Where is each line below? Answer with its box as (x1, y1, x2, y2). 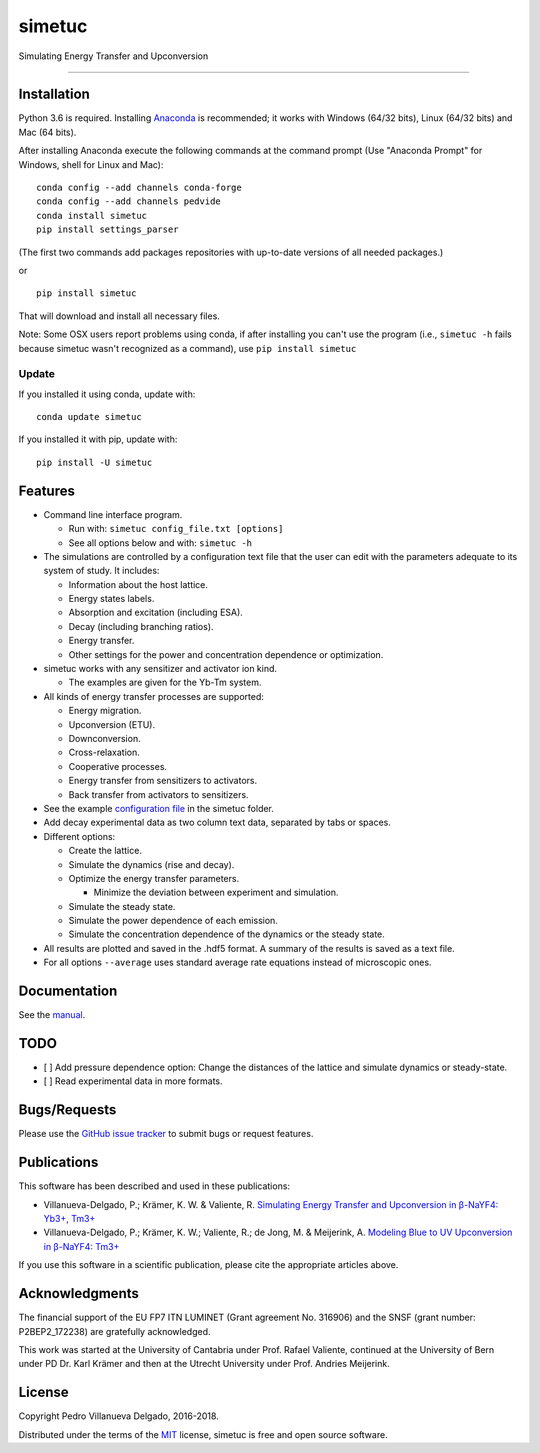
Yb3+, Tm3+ (43, 1213, 96, 1225)
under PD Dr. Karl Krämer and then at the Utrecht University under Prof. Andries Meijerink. (18, 1358, 390, 1370)
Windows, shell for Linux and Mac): (18, 158, 164, 170)
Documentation (18, 983, 118, 1000)
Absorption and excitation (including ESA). (68, 606, 244, 619)
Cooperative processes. (68, 760, 168, 772)
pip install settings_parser (36, 224, 179, 235)
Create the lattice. (68, 845, 142, 857)
